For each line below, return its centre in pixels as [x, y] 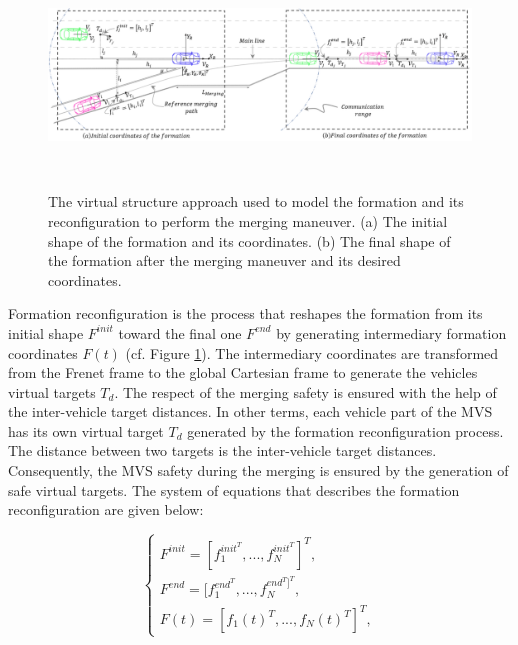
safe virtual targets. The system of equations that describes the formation [234, 489]
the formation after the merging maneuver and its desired [224, 260]
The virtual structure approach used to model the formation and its [256, 201]
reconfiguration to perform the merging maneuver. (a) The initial [248, 220]
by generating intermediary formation [391, 332]
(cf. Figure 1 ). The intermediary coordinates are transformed [312, 352]
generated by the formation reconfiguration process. [345, 430]
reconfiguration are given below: [106, 509]
